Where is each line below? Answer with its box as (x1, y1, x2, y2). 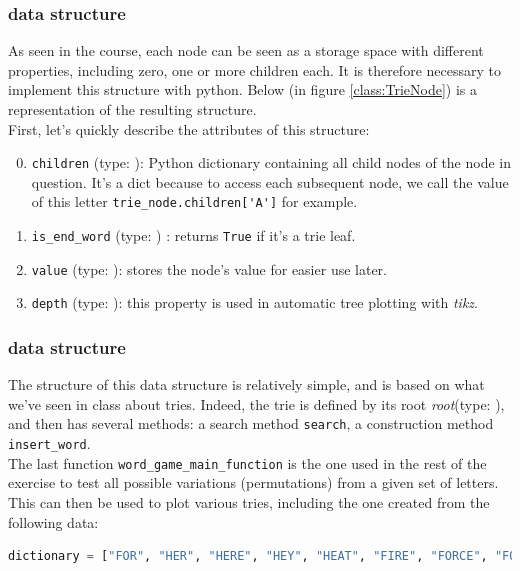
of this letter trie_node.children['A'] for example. (31, 191, 358, 212)
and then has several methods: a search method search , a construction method (8, 413, 494, 434)
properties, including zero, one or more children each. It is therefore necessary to (8, 59, 501, 80)
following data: (8, 511, 99, 532)
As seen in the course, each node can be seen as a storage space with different (8, 40, 484, 61)
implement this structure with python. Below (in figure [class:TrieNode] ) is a (8, 79, 477, 100)
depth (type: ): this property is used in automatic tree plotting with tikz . (31, 292, 478, 313)
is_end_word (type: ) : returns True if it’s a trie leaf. (31, 225, 356, 246)
